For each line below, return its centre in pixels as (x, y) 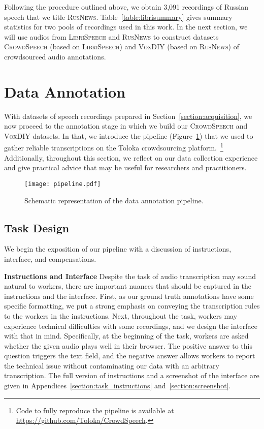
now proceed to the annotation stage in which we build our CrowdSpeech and (126, 126)
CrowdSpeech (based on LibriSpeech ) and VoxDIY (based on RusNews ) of (122, 47)
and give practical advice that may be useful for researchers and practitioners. (125, 167)
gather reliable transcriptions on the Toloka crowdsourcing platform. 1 (114, 147)
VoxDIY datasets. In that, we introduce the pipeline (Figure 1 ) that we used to (129, 135)
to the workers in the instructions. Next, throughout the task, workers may (121, 315)
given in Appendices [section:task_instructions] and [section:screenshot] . (118, 386)
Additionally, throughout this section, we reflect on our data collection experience (131, 157)
